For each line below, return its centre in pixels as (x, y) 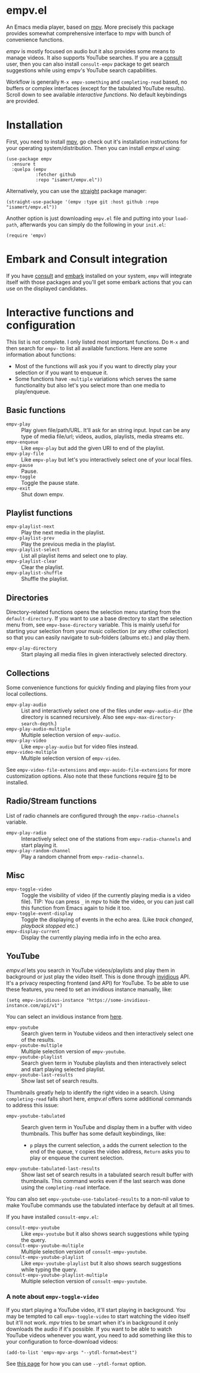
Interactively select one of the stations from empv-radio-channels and (106, 839)
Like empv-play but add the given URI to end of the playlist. (93, 448)
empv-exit (19, 488)
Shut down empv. (43, 494)
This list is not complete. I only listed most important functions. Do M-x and (98, 342)
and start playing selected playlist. (63, 1069)
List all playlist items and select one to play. (74, 556)
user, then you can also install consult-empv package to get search (88, 64)
